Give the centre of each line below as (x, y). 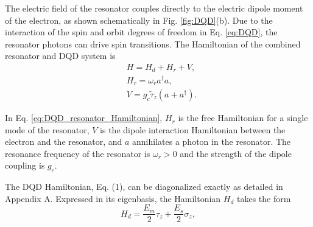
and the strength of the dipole (236, 153)
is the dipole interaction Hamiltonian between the (193, 129)
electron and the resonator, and (64, 141)
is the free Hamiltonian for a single (243, 118)
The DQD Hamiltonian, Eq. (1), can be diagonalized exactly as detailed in (144, 187)
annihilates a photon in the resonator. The (212, 141)
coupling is (25, 165)
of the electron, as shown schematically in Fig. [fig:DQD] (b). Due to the (139, 20)
